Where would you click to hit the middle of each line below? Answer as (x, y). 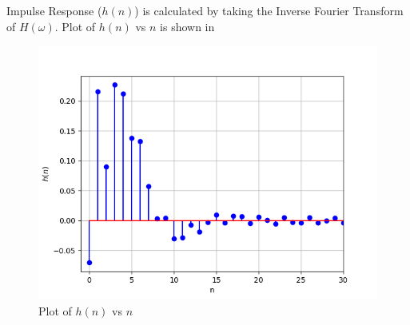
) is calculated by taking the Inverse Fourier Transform (269, 10)
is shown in (187, 26)
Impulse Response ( (54, 10)
